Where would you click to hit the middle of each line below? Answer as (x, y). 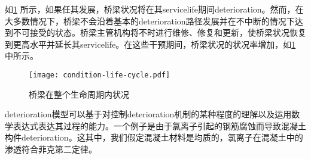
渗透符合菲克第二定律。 (51, 149)
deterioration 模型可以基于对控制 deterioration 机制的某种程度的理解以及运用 (148, 114)
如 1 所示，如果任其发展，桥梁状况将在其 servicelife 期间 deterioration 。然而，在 (154, 9)
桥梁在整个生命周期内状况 (79, 94)
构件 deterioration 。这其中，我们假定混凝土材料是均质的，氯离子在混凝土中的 (154, 137)
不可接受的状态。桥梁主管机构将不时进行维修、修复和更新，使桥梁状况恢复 (159, 32)
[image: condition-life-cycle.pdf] (100, 75)
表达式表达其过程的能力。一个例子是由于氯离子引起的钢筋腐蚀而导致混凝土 (159, 125)
